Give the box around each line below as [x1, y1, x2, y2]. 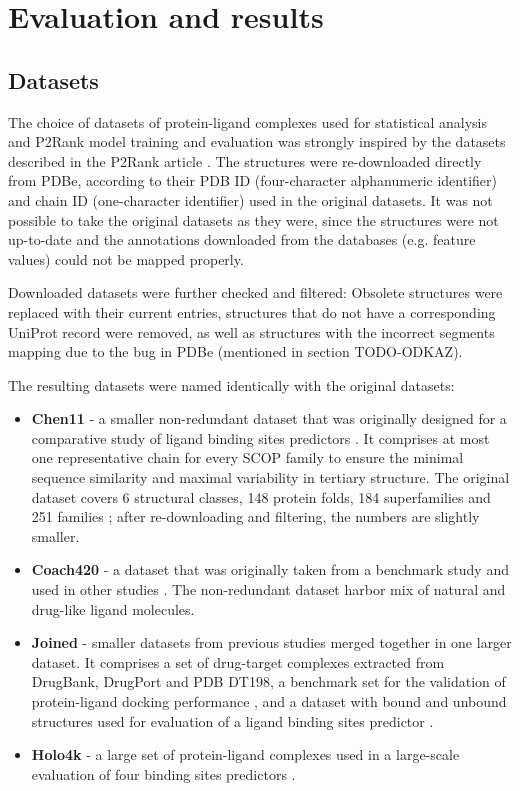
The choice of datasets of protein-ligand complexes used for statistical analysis [8, 111, 487, 132]
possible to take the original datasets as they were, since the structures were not [8, 209, 499, 230]
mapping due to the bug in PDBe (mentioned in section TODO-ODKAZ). [8, 341, 463, 362]
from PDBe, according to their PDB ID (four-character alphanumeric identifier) [8, 170, 497, 191]
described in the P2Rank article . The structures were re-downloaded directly [8, 150, 482, 171]
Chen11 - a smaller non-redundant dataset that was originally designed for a [31, 408, 507, 429]
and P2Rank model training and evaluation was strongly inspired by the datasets [8, 131, 506, 152]
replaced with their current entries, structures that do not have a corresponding [8, 301, 496, 322]
